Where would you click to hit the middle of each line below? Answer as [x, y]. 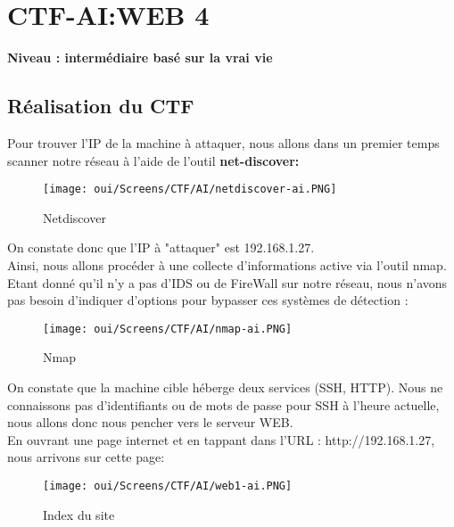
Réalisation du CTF [101, 106]
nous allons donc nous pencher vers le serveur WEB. [150, 422]
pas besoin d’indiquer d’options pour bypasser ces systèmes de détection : [208, 300]
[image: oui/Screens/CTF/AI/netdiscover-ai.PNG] [190, 189]
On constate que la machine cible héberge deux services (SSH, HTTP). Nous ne [225, 387]
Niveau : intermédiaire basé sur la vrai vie [140, 58]
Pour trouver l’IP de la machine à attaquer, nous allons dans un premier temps [223, 142]
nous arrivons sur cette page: [86, 457]
